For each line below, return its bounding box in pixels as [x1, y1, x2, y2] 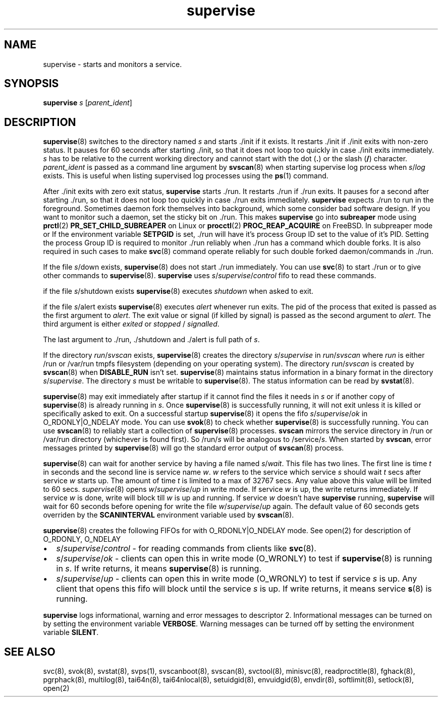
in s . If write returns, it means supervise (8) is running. [56, 563, 261, 574]
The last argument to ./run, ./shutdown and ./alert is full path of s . [43, 335, 260, 344]
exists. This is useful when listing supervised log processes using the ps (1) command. [43, 171, 328, 180]
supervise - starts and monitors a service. [43, 59, 182, 69]
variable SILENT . [43, 628, 99, 637]
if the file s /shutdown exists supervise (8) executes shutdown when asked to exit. [43, 287, 314, 296]
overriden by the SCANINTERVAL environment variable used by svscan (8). [43, 511, 294, 520]
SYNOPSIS [4, 77, 59, 90]
